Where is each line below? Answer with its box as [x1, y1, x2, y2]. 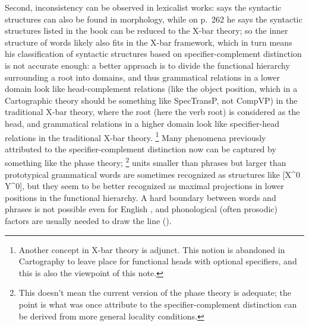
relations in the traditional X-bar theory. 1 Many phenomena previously [5, 129, 266, 143]
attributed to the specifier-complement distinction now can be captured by [5, 142, 276, 155]
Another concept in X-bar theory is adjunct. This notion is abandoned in [18, 243, 285, 255]
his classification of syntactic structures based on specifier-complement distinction [5, 47, 302, 60]
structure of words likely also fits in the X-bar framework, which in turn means [5, 36, 292, 48]
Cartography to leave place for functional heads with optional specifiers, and [18, 255, 297, 267]
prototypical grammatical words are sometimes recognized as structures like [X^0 [5, 168, 300, 180]
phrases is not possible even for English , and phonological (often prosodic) [5, 203, 278, 215]
